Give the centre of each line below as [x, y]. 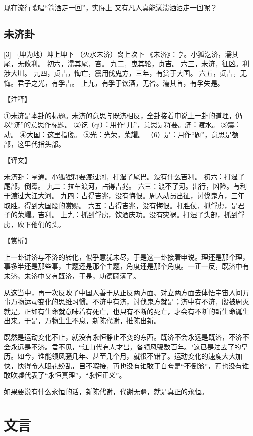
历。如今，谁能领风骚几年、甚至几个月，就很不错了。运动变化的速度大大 [120, 356]
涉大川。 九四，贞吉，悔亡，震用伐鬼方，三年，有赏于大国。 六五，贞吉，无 [126, 73]
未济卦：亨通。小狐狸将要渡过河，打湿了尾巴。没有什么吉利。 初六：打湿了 [124, 176]
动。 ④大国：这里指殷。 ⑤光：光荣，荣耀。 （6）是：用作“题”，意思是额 [121, 134]
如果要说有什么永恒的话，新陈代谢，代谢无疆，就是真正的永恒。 [106, 392]
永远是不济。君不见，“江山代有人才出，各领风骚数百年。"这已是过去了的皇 [129, 346]
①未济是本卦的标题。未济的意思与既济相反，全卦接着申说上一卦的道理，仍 [123, 115]
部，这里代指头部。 [35, 144]
